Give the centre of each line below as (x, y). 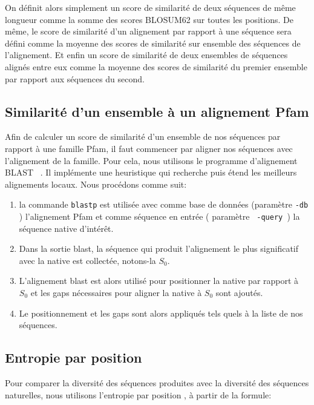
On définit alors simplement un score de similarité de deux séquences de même (150, 7)
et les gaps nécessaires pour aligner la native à (116, 293)
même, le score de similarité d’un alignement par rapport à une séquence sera (148, 31)
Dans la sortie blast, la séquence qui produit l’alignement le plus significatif (159, 249)
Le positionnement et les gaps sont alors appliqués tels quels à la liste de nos (161, 313)
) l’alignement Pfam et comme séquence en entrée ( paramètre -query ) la (159, 216)
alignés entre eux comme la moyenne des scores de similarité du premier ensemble (156, 66)
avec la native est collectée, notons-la (87, 260)
